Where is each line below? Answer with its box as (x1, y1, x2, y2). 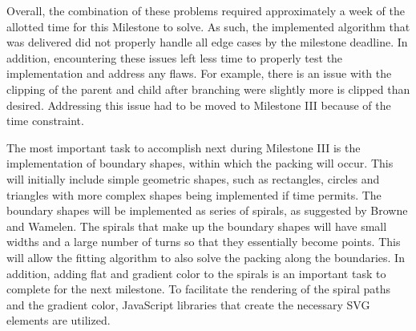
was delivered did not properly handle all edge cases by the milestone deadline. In (6, 34, 408, 50)
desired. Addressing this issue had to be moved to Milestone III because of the (6, 96, 391, 113)
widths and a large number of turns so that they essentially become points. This (6, 233, 401, 250)
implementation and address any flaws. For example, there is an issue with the (6, 65, 392, 82)
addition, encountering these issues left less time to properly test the (6, 49, 343, 66)
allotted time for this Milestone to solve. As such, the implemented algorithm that (6, 18, 410, 34)
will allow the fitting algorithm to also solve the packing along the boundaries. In (6, 248, 405, 265)
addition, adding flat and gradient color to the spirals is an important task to (6, 264, 386, 281)
